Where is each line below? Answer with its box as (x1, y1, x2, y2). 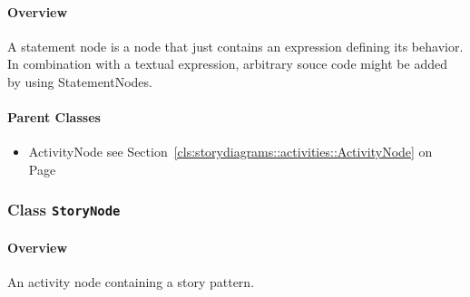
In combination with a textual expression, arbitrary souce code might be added (7, 54, 447, 73)
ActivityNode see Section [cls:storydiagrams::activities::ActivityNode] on (28, 142, 433, 161)
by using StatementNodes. (7, 72, 152, 91)
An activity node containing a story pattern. (7, 272, 255, 291)
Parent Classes (7, 108, 101, 127)
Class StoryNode (7, 198, 121, 221)
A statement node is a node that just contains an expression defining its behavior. (7, 36, 464, 55)
